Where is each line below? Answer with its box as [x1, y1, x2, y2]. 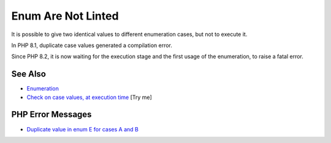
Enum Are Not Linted [11, 9, 119, 23]
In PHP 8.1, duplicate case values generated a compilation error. [11, 42, 173, 49]
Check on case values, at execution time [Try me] [26, 94, 153, 101]
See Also [11, 69, 46, 79]
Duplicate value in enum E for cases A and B [26, 125, 139, 133]
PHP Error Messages [11, 109, 92, 120]
